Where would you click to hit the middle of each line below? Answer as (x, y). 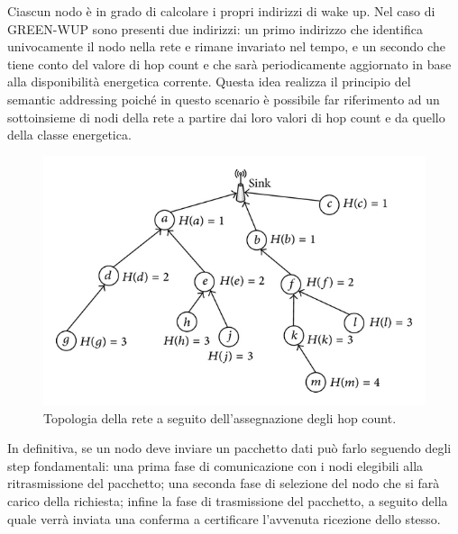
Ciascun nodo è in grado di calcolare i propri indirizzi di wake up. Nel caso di (221, 11)
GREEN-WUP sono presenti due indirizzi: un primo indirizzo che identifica (215, 28)
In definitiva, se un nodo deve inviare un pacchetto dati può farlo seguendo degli (229, 448)
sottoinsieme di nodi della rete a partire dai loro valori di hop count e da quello (226, 117)
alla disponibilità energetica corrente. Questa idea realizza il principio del (209, 81)
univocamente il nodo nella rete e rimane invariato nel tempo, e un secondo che (226, 46)
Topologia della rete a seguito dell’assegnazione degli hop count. (220, 417)
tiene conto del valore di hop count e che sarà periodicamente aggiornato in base (229, 63)
